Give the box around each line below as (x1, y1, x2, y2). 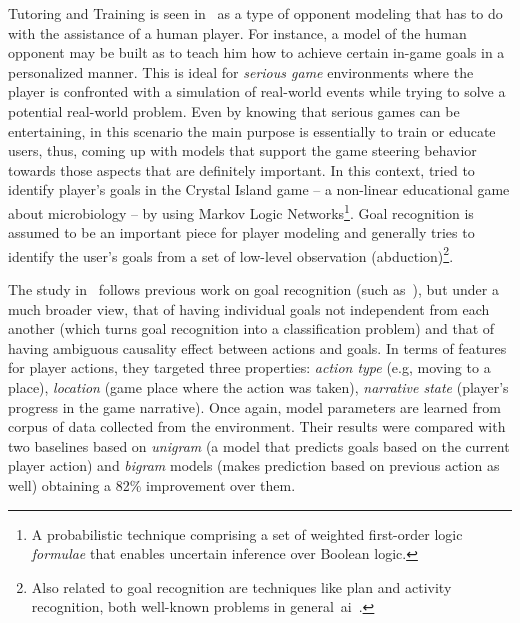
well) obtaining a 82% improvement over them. (8, 474, 296, 495)
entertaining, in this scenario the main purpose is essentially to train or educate (8, 120, 496, 141)
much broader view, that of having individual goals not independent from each (8, 298, 490, 319)
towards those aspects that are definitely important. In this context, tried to (8, 159, 475, 180)
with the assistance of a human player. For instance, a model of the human (8, 22, 467, 43)
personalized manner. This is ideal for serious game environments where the (8, 61, 474, 82)
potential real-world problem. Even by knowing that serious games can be (8, 100, 460, 121)
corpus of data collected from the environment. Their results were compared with (8, 416, 506, 437)
